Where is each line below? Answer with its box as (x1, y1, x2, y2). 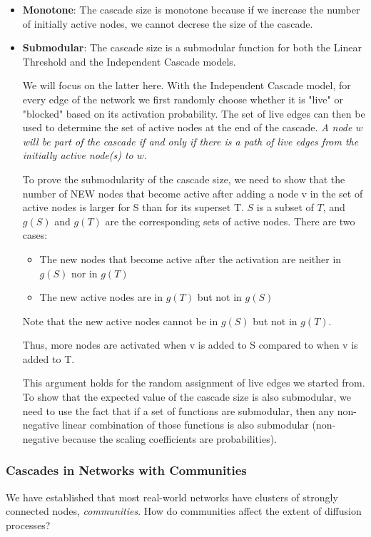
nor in (71, 265, 98, 280)
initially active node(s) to (22, 148, 133, 163)
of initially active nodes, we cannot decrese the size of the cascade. (22, 16, 313, 31)
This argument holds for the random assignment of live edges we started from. (22, 375, 365, 390)
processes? (6, 517, 51, 532)
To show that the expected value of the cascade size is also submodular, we (22, 389, 351, 404)
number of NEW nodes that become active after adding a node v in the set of (22, 185, 363, 200)
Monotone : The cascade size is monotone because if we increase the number (22, 2, 360, 16)
